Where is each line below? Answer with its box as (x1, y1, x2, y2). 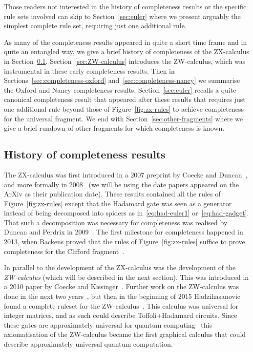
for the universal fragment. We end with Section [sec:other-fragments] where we (4, 113, 243, 123)
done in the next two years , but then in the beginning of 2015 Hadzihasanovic (4, 291, 240, 301)
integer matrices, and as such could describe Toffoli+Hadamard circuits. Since (4, 310, 237, 320)
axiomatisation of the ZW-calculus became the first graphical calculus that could (4, 329, 246, 339)
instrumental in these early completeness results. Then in (4, 65, 175, 76)
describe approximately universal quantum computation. (4, 339, 173, 349)
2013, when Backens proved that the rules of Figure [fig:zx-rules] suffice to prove (4, 236, 245, 247)
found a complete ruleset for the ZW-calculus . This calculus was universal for (4, 300, 239, 311)
